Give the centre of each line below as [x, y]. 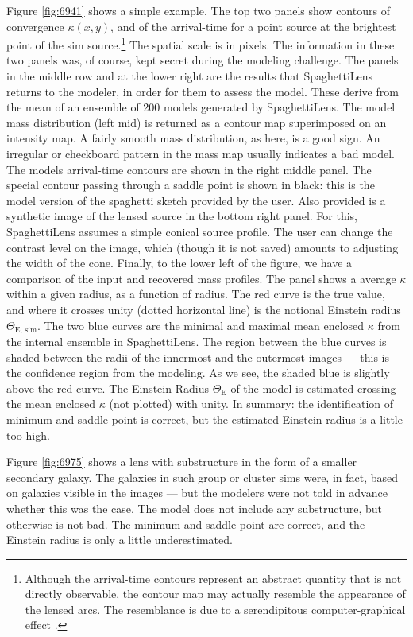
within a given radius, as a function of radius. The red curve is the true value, [196, 294]
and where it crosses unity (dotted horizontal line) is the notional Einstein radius [204, 309]
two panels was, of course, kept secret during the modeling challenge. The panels [203, 60]
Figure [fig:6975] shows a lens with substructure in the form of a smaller [182, 462]
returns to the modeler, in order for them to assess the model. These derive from [203, 91]
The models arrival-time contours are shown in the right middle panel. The [189, 169]
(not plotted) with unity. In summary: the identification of [251, 404]
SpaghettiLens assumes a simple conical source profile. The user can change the [200, 231]
